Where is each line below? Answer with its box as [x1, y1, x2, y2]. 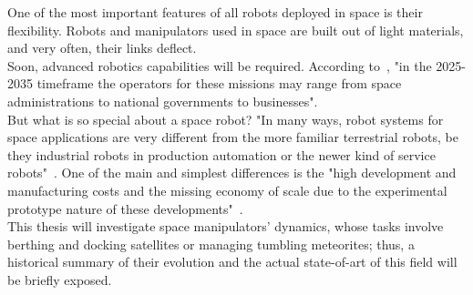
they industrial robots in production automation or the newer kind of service [7, 145, 436, 164]
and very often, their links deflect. [7, 38, 197, 57]
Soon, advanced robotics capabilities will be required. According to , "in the [7, 56, 432, 75]
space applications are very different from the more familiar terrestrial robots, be [7, 127, 458, 147]
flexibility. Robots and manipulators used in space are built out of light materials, [7, 20, 464, 39]
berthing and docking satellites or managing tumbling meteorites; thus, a [7, 234, 415, 253]
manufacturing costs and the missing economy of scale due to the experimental [7, 180, 447, 199]
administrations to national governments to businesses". [7, 91, 318, 110]
